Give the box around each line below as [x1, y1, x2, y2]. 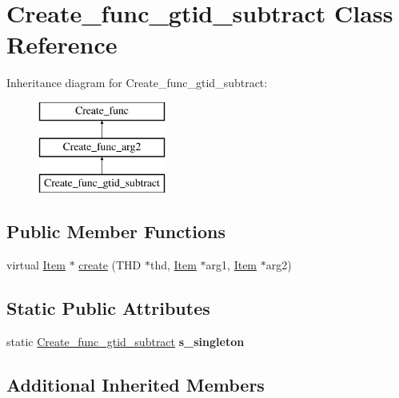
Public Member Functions [6, 219, 225, 244]
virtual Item [6, 257, 66, 273]
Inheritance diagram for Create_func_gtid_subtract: [6, 74, 268, 91]
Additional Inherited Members [6, 372, 265, 396]
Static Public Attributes [6, 296, 210, 320]
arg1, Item [205, 257, 257, 273]
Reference [6, 28, 118, 61]
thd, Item [150, 257, 197, 273]
